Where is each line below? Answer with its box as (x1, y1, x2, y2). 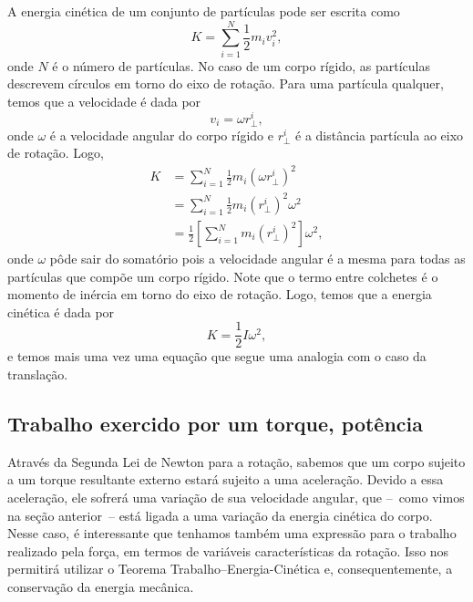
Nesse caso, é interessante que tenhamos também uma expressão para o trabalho (7, 524, 457, 543)
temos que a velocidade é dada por (7, 91, 201, 110)
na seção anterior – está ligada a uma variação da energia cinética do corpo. (7, 505, 433, 524)
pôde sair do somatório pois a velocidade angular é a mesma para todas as (49, 249, 466, 268)
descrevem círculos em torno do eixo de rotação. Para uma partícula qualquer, (7, 74, 444, 93)
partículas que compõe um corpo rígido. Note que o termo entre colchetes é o (7, 266, 438, 285)
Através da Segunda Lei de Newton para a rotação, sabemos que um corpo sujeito (7, 451, 466, 471)
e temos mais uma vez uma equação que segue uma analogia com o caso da (7, 347, 427, 366)
